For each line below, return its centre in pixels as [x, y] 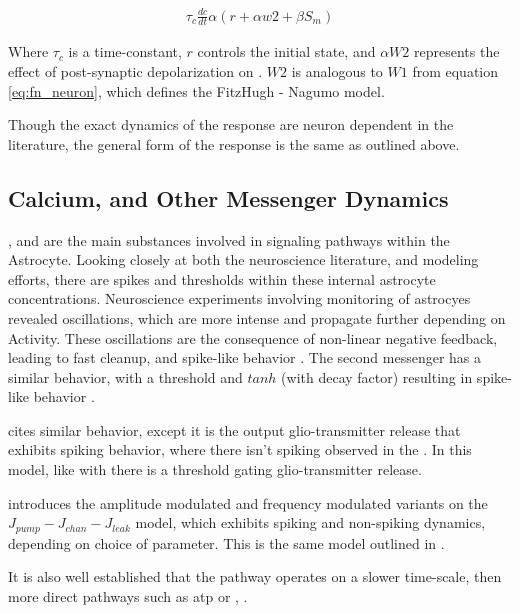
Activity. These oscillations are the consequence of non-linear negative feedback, [253, 337]
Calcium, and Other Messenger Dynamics [228, 197]
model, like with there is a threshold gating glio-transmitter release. [215, 469]
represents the [456, 51]
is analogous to [337, 70]
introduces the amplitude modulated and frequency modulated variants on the [248, 502]
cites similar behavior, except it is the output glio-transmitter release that [234, 429]
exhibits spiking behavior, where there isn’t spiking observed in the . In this [240, 449]
